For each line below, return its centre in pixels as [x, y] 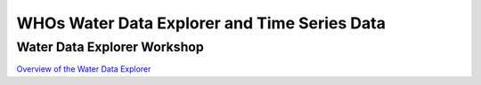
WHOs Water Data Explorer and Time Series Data [201, 23]
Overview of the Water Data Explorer [84, 69]
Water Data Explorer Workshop [110, 47]
